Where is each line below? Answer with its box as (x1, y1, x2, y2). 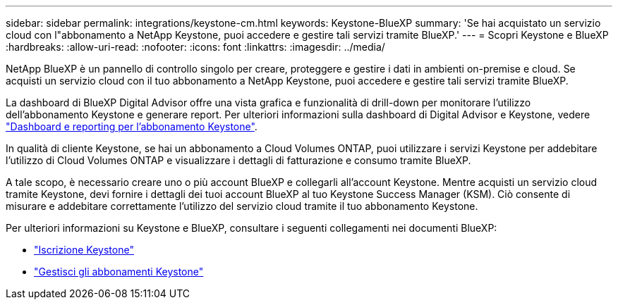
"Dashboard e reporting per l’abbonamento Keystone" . (6, 120, 257, 132)
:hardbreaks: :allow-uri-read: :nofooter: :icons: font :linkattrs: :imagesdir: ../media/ (6, 41, 385, 53)
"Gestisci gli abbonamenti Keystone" (34, 266, 204, 278)
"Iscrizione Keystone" (34, 244, 134, 256)
